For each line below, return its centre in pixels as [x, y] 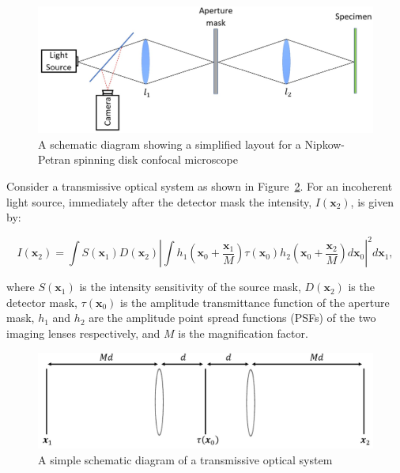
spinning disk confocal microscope [156, 159]
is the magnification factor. [243, 333]
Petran [55, 159]
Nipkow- [325, 144]
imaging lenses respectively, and [83, 333]
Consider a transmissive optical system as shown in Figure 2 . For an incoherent [200, 186]
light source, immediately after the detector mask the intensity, [159, 201]
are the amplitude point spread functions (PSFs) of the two [232, 318]
